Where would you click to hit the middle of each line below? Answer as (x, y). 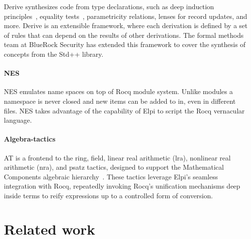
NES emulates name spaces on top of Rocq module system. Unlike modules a (118, 91)
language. (18, 120)
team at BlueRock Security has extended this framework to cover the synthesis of (125, 44)
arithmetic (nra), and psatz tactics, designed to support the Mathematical (114, 167)
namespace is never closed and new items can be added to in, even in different (120, 101)
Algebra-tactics (30, 139)
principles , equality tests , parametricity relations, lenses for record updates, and (126, 16)
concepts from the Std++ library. (54, 54)
